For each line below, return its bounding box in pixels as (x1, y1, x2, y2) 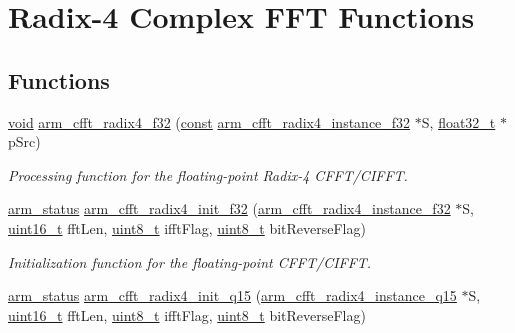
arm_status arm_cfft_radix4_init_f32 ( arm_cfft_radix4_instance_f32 (8, 198, 451, 219)
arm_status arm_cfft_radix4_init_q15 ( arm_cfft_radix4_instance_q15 (8, 285, 457, 306)
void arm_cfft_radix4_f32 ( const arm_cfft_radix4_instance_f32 (8, 111, 411, 132)
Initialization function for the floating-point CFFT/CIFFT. (8, 251, 372, 272)
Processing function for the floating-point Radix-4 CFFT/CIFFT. (8, 164, 408, 185)
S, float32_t (421, 111, 496, 132)
